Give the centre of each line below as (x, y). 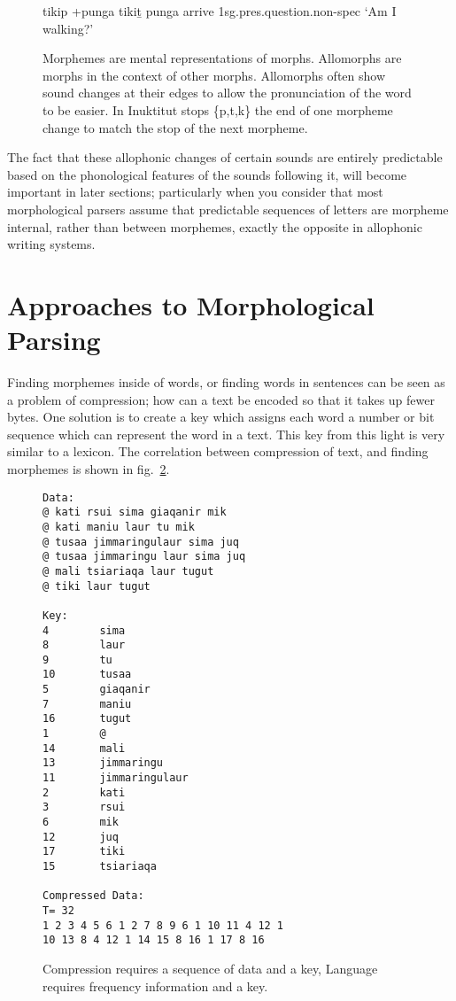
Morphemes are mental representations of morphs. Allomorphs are (222, 58)
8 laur (84, 645)
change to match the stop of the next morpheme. (175, 127)
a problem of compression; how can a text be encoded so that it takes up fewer (221, 399)
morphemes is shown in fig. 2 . (89, 469)
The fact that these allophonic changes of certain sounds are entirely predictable (225, 157)
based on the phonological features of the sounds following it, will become (207, 174)
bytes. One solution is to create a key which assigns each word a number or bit (221, 417)
